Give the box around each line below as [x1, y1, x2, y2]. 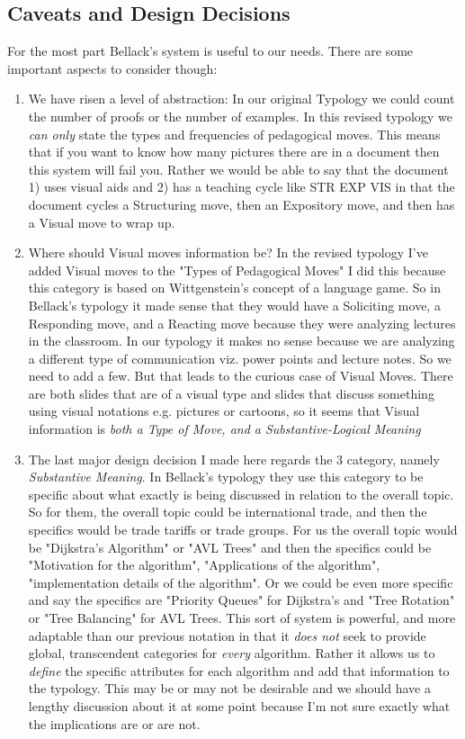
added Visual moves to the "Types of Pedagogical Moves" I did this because [28, 260, 446, 279]
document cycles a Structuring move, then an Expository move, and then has [28, 194, 455, 213]
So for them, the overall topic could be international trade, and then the [28, 502, 427, 521]
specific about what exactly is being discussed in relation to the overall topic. [28, 484, 454, 503]
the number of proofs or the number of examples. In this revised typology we [28, 106, 452, 125]
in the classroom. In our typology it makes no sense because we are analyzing [28, 331, 455, 350]
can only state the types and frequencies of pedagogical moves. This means [28, 124, 441, 143]
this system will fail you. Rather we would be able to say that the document [28, 159, 449, 178]
